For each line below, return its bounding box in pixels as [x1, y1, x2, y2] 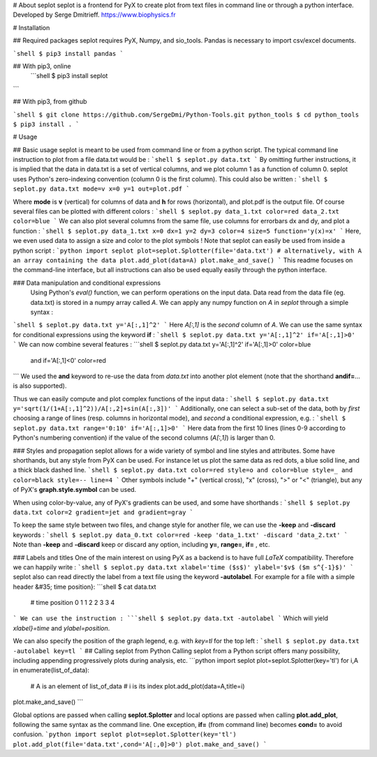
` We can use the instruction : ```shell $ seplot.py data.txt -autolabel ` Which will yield [13, 614, 328, 622]
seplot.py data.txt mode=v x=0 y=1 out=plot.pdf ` [13, 185, 190, 193]
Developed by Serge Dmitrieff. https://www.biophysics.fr [13, 10, 176, 19]
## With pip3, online [13, 61, 71, 70]
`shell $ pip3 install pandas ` [13, 50, 124, 57]
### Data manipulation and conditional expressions [13, 278, 161, 287]
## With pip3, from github [13, 98, 87, 106]
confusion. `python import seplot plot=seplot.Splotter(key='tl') [13, 730, 237, 739]
